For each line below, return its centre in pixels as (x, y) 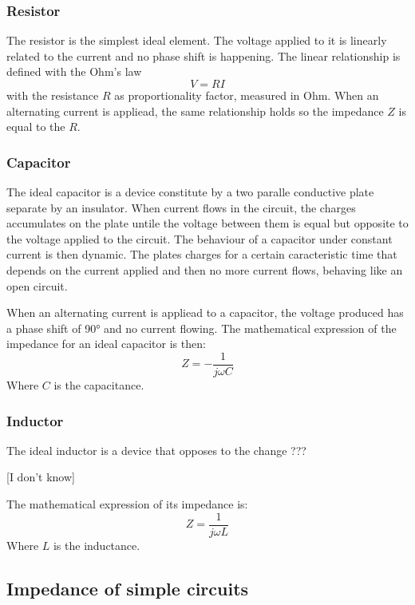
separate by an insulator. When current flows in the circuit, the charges (181, 207)
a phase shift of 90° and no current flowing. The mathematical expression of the (202, 328)
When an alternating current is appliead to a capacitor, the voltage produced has (205, 312)
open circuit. (37, 285)
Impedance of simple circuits (128, 588)
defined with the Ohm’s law (74, 71)
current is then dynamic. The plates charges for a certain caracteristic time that (202, 254)
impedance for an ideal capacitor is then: (106, 344)
